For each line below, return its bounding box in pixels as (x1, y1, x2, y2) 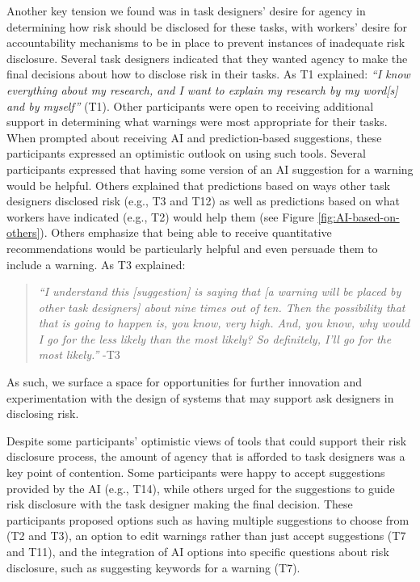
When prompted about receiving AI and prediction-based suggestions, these (6, 129, 382, 145)
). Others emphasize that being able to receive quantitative (40, 224, 332, 241)
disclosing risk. (6, 405, 79, 422)
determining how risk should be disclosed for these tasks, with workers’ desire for (6, 18, 408, 35)
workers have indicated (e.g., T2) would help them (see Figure (6, 208, 314, 225)
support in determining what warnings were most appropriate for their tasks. (6, 113, 388, 130)
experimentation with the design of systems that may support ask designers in (6, 389, 394, 406)
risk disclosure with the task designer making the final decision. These (6, 496, 353, 512)
